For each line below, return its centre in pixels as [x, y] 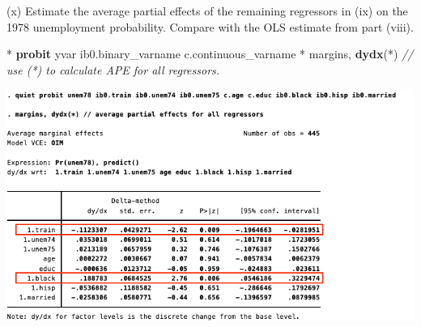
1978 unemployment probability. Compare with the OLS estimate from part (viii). [210, 26]
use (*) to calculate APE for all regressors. [113, 69]
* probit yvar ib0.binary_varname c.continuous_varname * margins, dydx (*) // [210, 54]
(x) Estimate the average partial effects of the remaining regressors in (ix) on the [207, 11]
